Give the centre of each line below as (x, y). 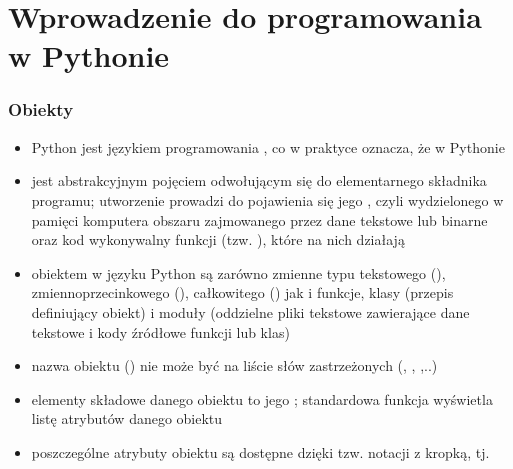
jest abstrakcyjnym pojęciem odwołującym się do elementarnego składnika (259, 180)
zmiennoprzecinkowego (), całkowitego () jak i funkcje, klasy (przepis (242, 292)
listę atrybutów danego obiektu (127, 418)
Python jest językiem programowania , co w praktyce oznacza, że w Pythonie (268, 146)
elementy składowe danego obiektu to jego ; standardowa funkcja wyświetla (262, 398)
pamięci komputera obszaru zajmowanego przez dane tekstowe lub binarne (259, 219)
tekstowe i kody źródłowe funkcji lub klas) (160, 331)
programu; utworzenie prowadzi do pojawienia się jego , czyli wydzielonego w (267, 199)
